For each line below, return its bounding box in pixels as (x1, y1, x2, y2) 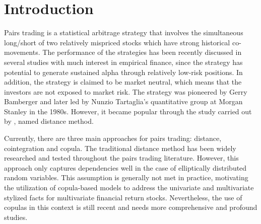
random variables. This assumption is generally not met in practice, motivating (4, 172, 248, 183)
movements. (4, 47, 40, 57)
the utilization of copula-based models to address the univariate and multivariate (4, 182, 254, 193)
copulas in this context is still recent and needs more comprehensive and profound (4, 202, 257, 212)
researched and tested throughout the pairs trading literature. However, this (4, 153, 239, 163)
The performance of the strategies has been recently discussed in (42, 47, 242, 57)
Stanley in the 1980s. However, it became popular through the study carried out (4, 106, 252, 116)
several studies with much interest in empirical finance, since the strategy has (4, 56, 243, 67)
